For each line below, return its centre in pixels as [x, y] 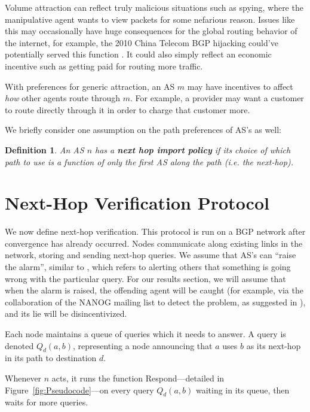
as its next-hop [274, 345]
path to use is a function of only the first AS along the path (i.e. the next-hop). [149, 161]
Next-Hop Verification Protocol [137, 203]
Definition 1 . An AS [44, 149]
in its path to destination [51, 358]
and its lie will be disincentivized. [66, 313]
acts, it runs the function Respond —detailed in [138, 378]
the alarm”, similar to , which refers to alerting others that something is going [148, 267]
